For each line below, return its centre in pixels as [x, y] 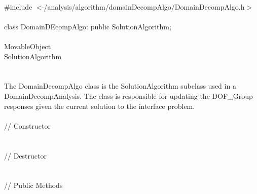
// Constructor [27, 125]
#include [18, 6]
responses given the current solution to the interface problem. [100, 106]
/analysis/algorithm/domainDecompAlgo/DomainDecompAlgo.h [144, 6]
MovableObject [28, 46]
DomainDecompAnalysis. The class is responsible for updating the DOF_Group [128, 95]
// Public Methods [33, 185]
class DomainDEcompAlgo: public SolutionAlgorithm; [88, 26]
